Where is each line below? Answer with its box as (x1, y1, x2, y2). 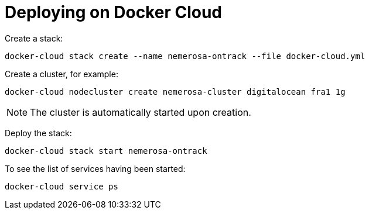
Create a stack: (5, 33, 63, 43)
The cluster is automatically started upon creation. (30, 106, 251, 118)
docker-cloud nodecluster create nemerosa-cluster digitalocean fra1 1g (5, 87, 346, 96)
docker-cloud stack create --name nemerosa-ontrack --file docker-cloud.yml (5, 51, 365, 61)
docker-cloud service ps (5, 181, 118, 191)
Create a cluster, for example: (5, 68, 118, 79)
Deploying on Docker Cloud (5, 2, 222, 22)
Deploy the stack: (5, 127, 72, 138)
